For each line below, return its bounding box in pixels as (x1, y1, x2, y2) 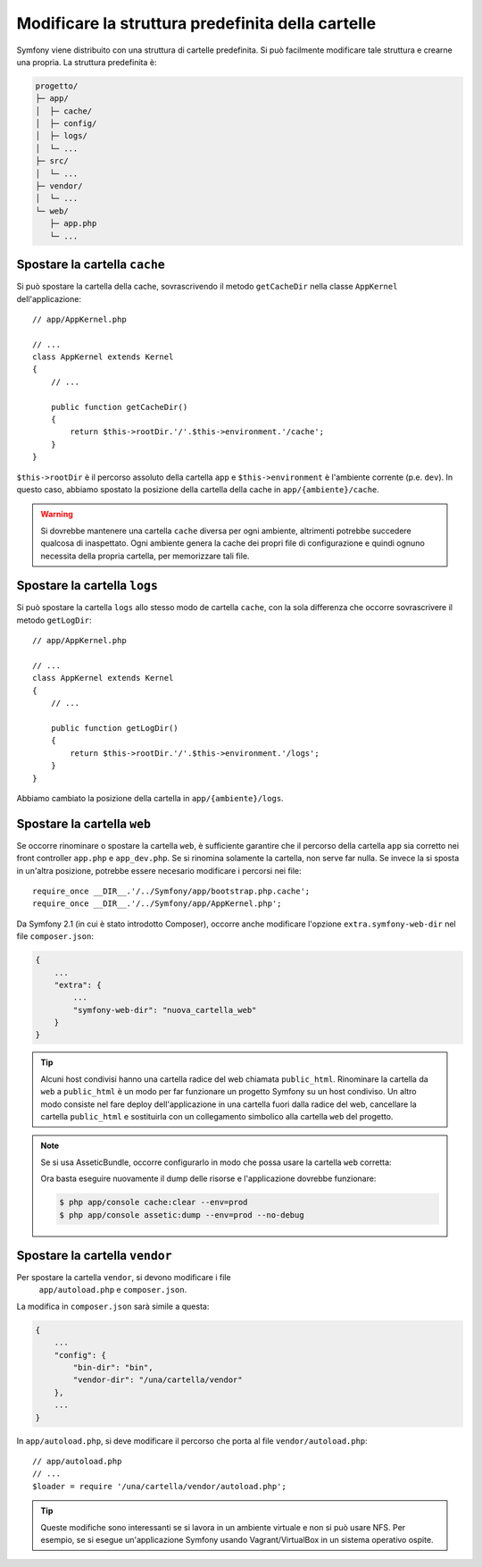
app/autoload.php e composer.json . (38, 1285, 187, 1295)
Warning (40, 509, 73, 520)
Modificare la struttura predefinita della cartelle (16, 13, 377, 33)
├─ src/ (35, 156, 69, 166)
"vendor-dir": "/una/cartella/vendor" (72, 1375, 243, 1385)
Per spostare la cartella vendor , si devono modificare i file (16, 1272, 231, 1283)
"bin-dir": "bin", (72, 1362, 154, 1373)
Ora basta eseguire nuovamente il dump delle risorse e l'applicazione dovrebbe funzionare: (40, 1173, 377, 1184)
